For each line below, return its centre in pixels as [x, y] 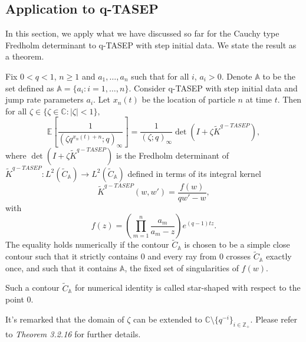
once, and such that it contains [61, 267]
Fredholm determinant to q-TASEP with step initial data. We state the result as [151, 45]
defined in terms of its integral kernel [194, 173]
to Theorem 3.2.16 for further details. [73, 334]
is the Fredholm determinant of [172, 155]
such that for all [160, 76]
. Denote [237, 76]
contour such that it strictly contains [72, 256]
